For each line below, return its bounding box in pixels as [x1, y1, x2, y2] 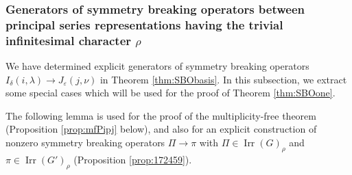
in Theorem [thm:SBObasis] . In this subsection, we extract [99, 72, 347, 86]
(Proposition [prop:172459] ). [73, 152, 192, 166]
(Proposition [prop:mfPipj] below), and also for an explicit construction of [5, 122, 317, 136]
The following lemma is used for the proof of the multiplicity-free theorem [5, 108, 316, 122]
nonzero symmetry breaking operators [5, 135, 165, 150]
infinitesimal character [5, 31, 132, 49]
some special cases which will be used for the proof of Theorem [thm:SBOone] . [5, 85, 336, 100]
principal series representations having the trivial [5, 16, 283, 33]
